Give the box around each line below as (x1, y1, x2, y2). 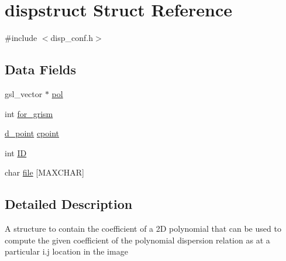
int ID (5, 146, 27, 159)
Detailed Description (5, 195, 133, 213)
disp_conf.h (50, 32, 93, 44)
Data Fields (5, 60, 77, 78)
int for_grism (5, 107, 53, 119)
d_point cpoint (5, 127, 59, 139)
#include (5, 32, 37, 44)
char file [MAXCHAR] (5, 166, 84, 178)
